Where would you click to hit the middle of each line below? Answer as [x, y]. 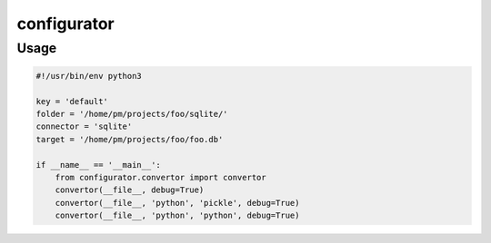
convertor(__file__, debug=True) [130, 190]
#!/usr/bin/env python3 [89, 76]
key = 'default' [72, 101]
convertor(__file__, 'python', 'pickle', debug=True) [177, 203]
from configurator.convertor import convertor [161, 177]
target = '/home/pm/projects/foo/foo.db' [130, 139]
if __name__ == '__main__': [98, 165]
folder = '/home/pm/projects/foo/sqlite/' [132, 114]
